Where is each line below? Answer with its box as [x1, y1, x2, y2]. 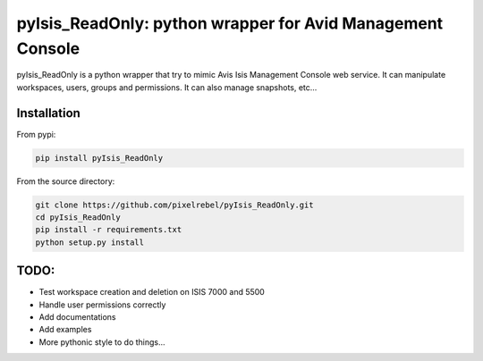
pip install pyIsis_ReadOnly [35, 153, 164, 163]
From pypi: [16, 129, 56, 139]
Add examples [38, 324, 92, 335]
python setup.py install [35, 237, 145, 248]
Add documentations [38, 312, 116, 323]
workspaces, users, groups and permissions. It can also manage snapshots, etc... [16, 81, 318, 93]
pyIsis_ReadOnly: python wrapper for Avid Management [16, 13, 444, 33]
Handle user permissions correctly [38, 299, 166, 310]
